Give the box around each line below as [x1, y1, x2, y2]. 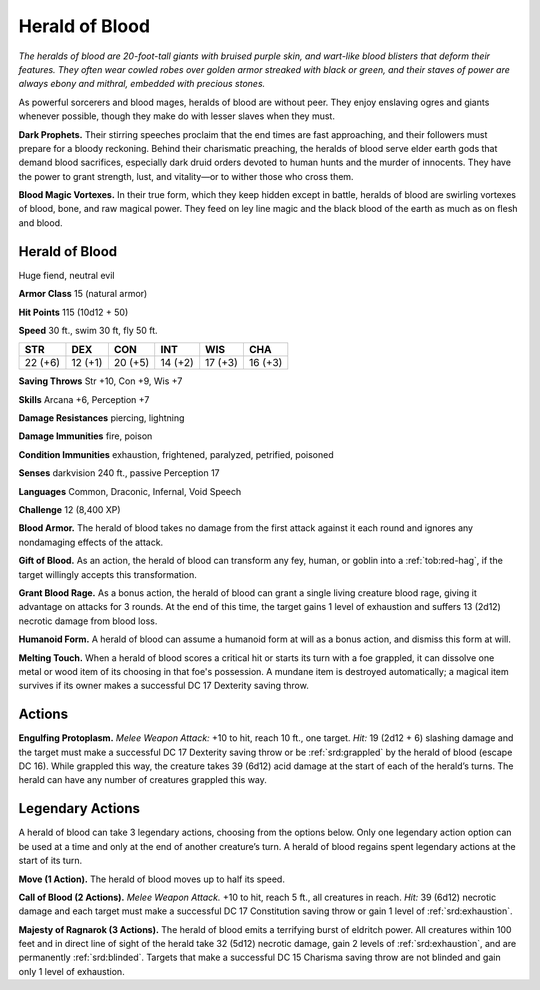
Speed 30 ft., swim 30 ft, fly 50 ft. [18, 324, 159, 336]
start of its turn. [18, 855, 83, 867]
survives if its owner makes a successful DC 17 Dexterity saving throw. [18, 680, 309, 692]
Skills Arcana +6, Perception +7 [18, 393, 150, 405]
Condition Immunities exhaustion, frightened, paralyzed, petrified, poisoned [18, 448, 334, 460]
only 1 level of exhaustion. [18, 965, 125, 977]
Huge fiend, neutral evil [18, 269, 115, 281]
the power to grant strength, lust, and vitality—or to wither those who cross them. [18, 170, 354, 182]
